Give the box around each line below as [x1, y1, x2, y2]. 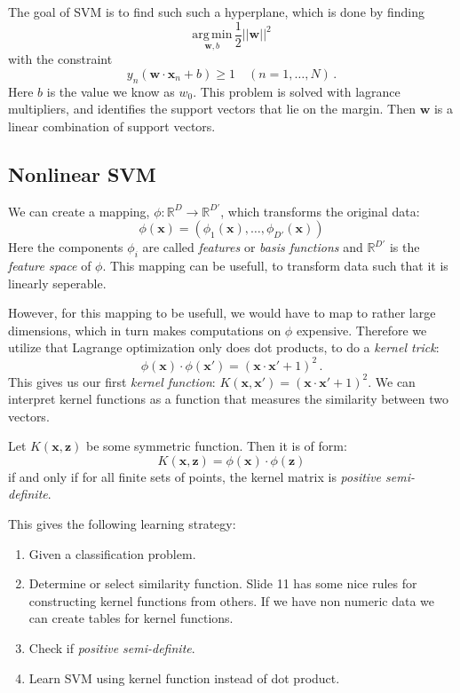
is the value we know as [46, 82, 175, 100]
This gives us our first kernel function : [8, 372, 216, 390]
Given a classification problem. [28, 544, 196, 563]
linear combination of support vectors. [8, 116, 216, 135]
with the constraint [8, 50, 113, 68]
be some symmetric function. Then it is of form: [85, 437, 347, 455]
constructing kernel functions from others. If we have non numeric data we [28, 591, 434, 610]
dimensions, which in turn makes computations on [8, 320, 282, 339]
